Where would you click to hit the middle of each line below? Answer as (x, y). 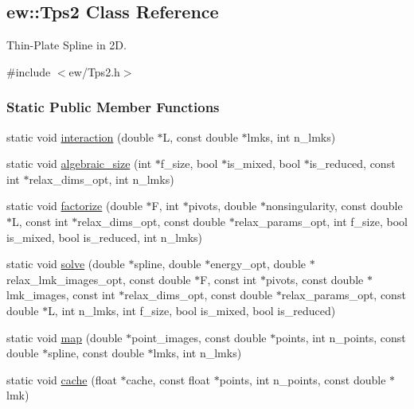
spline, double (168, 264)
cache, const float (168, 379)
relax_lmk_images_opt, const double (99, 279)
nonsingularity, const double (334, 206)
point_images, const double (199, 337)
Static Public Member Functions (113, 107)
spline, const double (96, 353)
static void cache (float (62, 379)
